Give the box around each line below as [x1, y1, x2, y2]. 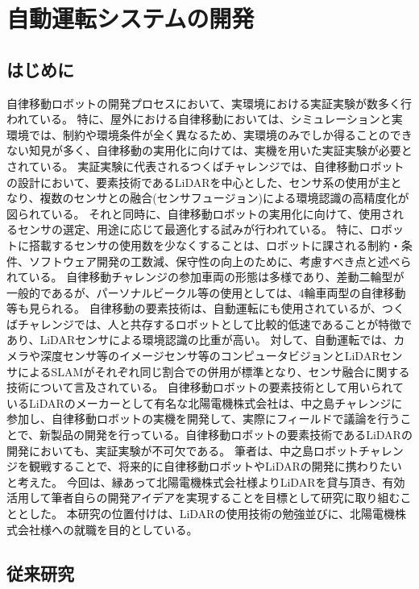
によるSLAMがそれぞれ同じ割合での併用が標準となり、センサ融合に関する [17, 363, 410, 380]
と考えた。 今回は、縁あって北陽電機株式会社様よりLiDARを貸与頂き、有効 [6, 473, 405, 490]
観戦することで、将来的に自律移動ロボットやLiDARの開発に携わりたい [28, 458, 402, 475]
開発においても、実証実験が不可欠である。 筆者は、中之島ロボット [6, 442, 359, 458]
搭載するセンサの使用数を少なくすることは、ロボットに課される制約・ [28, 236, 401, 253]
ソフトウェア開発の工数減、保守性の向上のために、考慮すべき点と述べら [28, 252, 412, 269]
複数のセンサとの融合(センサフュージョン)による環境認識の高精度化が [39, 189, 409, 206]
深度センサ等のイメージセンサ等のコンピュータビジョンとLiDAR [39, 347, 380, 364]
